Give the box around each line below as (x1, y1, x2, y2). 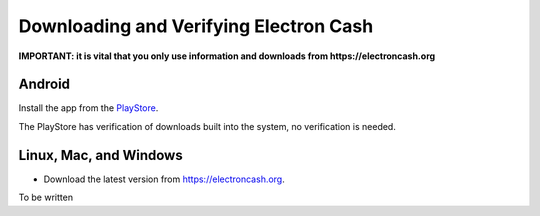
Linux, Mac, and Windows (18, 146, 184, 164)
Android (18, 76, 70, 93)
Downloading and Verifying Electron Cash (18, 15, 374, 37)
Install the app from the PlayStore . (18, 102, 159, 114)
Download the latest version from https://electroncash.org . (43, 173, 285, 185)
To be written (18, 191, 74, 204)
